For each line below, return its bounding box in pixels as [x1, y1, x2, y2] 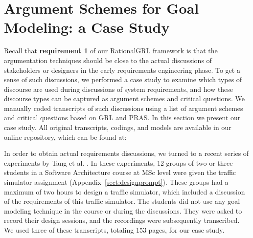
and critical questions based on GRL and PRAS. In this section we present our [4, 112, 241, 123]
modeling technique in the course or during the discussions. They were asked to [4, 205, 242, 216]
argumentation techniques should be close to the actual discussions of [4, 55, 212, 65]
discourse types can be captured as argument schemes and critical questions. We [4, 93, 245, 104]
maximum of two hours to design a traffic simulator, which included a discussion [4, 186, 245, 196]
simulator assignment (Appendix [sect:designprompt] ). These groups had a [4, 177, 229, 187]
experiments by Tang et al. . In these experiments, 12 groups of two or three [4, 157, 233, 168]
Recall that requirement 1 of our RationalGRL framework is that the [4, 45, 218, 56]
